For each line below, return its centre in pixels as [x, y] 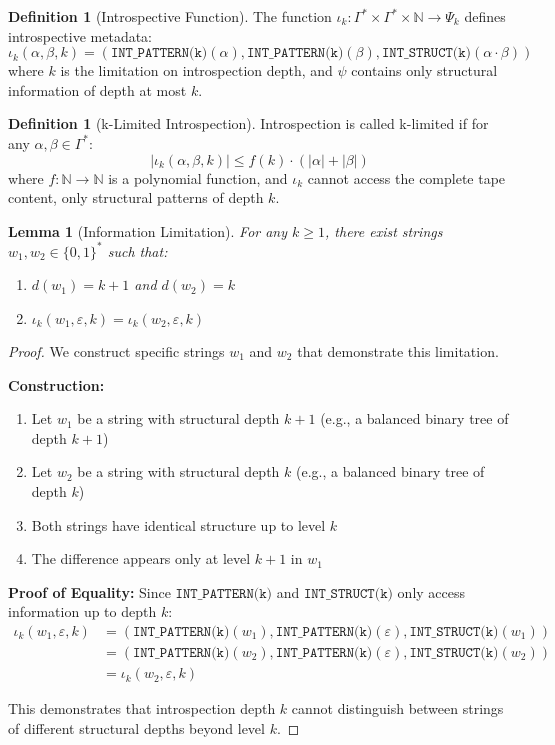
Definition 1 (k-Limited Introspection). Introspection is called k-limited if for [248, 123]
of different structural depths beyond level [136, 727]
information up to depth [82, 611]
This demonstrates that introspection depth [142, 708]
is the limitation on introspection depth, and [196, 70]
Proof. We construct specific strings [116, 351]
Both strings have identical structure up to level [178, 524]
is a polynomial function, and [198, 177]
